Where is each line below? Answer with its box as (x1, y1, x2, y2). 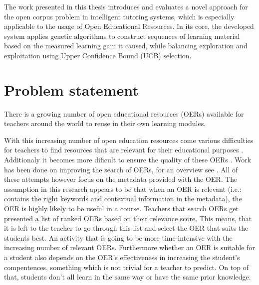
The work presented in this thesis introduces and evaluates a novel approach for (4, 1, 248, 11)
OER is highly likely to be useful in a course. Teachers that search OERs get (4, 203, 239, 214)
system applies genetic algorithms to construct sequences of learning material (4, 30, 240, 41)
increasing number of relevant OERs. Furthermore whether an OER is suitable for (4, 242, 255, 253)
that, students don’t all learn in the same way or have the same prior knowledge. (4, 272, 251, 282)
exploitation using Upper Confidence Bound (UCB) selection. (4, 50, 192, 60)
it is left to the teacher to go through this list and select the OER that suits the (4, 223, 249, 233)
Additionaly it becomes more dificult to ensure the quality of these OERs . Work (4, 154, 252, 165)
